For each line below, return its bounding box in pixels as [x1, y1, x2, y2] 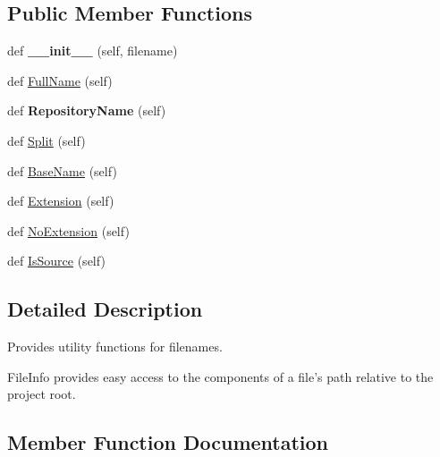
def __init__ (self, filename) [7, 41, 178, 60]
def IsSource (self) [7, 251, 106, 270]
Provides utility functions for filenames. [7, 337, 223, 356]
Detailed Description [7, 295, 203, 323]
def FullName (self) [7, 71, 113, 89]
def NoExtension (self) [7, 221, 130, 240]
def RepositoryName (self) [7, 101, 166, 120]
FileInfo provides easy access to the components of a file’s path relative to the [7, 367, 434, 385]
